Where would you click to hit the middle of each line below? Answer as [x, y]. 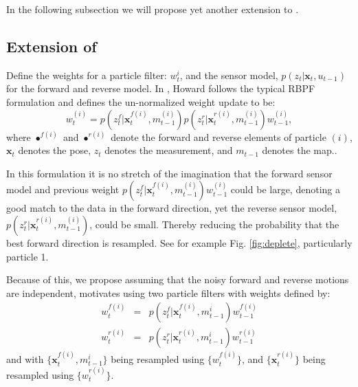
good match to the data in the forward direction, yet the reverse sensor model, [172, 208]
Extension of [52, 46]
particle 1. [27, 256]
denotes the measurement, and [169, 150]
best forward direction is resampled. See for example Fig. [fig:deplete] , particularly [179, 242]
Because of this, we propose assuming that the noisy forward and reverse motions [178, 279]
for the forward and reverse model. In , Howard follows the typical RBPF [161, 88]
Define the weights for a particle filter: [87, 75]
